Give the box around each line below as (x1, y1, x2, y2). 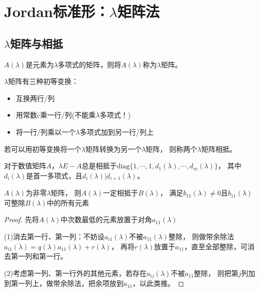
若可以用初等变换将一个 (4, 143, 81, 154)
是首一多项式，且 (26, 170, 83, 180)
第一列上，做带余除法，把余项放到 (11, 278, 123, 288)
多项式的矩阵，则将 (58, 59, 121, 69)
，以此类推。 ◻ (132, 278, 184, 288)
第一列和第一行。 (11, 251, 67, 261)
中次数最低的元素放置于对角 (60, 214, 152, 225)
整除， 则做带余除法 (168, 231, 234, 241)
